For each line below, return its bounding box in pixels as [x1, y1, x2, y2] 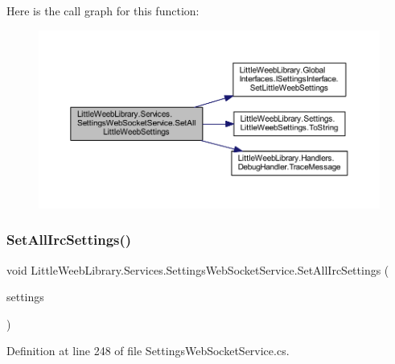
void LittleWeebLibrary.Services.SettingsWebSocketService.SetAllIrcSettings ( [6, 261, 389, 278]
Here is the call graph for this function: [6, 2, 200, 19]
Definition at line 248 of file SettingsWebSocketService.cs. [6, 342, 290, 359]
